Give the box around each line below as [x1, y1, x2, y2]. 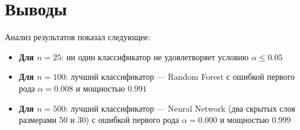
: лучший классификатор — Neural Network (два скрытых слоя [65, 102, 295, 114]
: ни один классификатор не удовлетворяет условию [61, 50, 249, 63]
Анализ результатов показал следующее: [5, 31, 150, 43]
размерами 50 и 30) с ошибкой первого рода [18, 113, 179, 126]
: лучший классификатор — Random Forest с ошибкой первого [65, 70, 295, 83]
